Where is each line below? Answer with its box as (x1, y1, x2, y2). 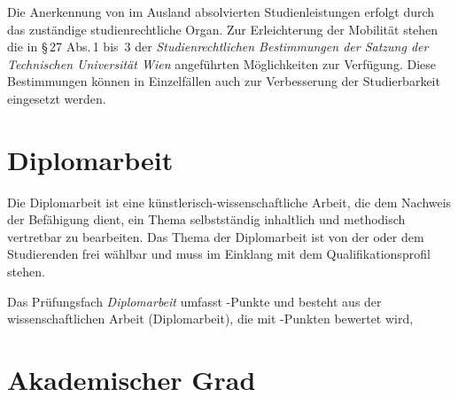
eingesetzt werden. (7, 89, 106, 107)
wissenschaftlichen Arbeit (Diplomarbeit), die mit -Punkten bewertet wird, (7, 309, 414, 328)
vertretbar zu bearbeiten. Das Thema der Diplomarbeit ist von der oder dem (7, 227, 424, 245)
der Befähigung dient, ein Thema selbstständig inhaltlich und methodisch (7, 210, 406, 229)
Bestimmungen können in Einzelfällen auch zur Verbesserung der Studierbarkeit (7, 72, 440, 90)
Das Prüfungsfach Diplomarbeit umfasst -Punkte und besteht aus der (7, 292, 382, 310)
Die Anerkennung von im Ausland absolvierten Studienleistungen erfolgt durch (7, 3, 435, 20)
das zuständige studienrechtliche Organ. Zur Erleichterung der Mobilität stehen (7, 19, 439, 38)
